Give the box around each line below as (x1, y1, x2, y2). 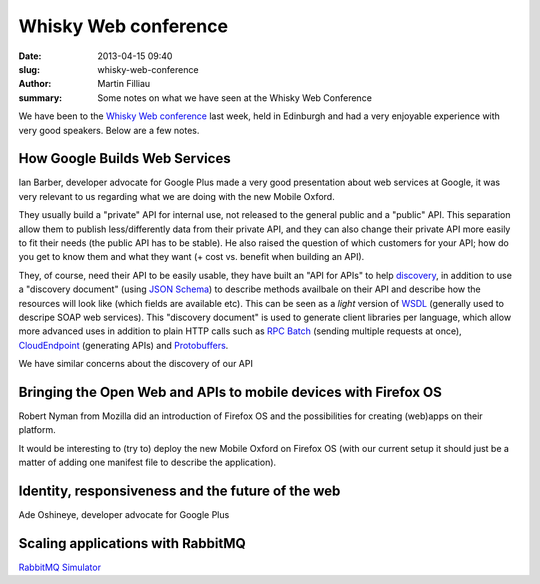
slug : (18, 63, 40, 75)
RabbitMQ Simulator (18, 561, 102, 573)
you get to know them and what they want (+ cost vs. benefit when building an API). (18, 251, 365, 263)
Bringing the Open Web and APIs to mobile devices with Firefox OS (18, 383, 442, 400)
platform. (18, 424, 57, 436)
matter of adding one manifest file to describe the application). (18, 456, 277, 469)
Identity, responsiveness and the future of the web (18, 482, 341, 499)
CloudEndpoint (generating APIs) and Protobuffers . (18, 339, 229, 351)
